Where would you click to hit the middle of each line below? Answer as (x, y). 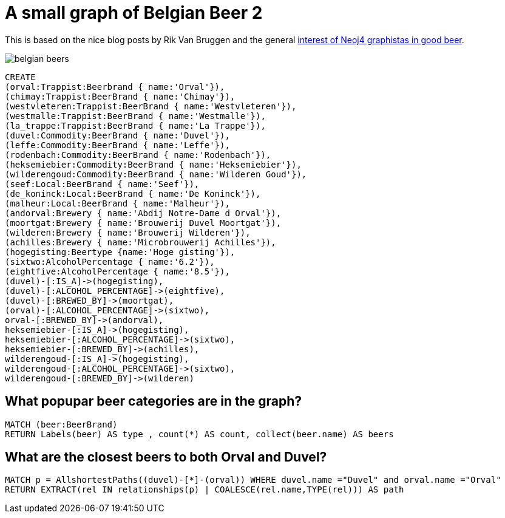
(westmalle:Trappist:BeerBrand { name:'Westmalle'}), (135, 116)
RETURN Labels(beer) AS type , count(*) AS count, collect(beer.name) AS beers (199, 434)
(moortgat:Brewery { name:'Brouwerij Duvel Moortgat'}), (143, 223)
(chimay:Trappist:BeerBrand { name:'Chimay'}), (120, 96)
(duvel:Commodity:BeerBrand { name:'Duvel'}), (117, 135)
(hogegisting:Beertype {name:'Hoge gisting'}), (120, 252)
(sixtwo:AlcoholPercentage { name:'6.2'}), (110, 261)
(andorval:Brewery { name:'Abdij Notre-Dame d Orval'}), (143, 213)
